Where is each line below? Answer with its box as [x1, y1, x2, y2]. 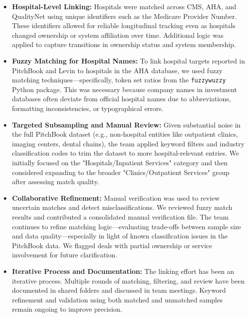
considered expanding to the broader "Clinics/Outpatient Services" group [12, 167, 230, 177]
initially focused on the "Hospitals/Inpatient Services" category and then [12, 157, 228, 167]
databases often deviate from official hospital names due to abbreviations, [12, 94, 231, 104]
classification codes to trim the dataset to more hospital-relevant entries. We [12, 148, 239, 158]
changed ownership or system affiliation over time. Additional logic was [12, 30, 224, 40]
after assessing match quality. [12, 176, 100, 187]
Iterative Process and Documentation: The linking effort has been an [12, 266, 234, 276]
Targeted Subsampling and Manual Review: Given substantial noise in [12, 119, 241, 129]
